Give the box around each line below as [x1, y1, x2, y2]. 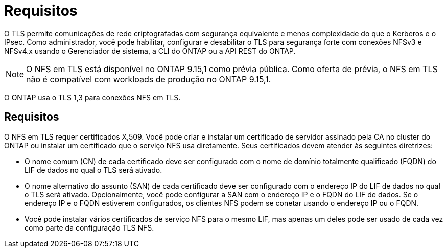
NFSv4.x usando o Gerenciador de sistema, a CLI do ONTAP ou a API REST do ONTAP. [4, 46, 296, 55]
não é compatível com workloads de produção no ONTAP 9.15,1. [26, 74, 271, 84]
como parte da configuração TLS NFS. [25, 223, 154, 232]
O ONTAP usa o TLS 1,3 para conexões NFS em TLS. [4, 93, 181, 102]
